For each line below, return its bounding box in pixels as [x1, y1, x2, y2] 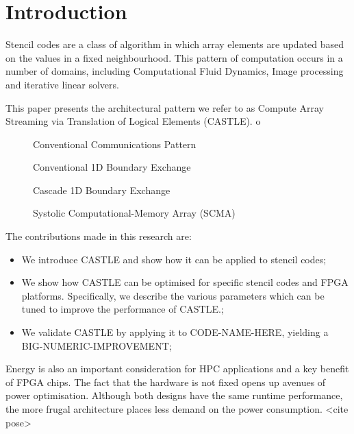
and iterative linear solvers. [5, 77, 119, 91]
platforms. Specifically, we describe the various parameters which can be [21, 288, 325, 302]
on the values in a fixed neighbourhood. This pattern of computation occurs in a [5, 50, 343, 64]
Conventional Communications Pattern [33, 136, 197, 151]
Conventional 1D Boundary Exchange [33, 160, 191, 174]
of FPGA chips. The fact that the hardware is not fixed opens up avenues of [5, 374, 326, 389]
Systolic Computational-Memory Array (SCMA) [33, 206, 236, 220]
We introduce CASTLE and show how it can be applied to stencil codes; [21, 252, 327, 266]
